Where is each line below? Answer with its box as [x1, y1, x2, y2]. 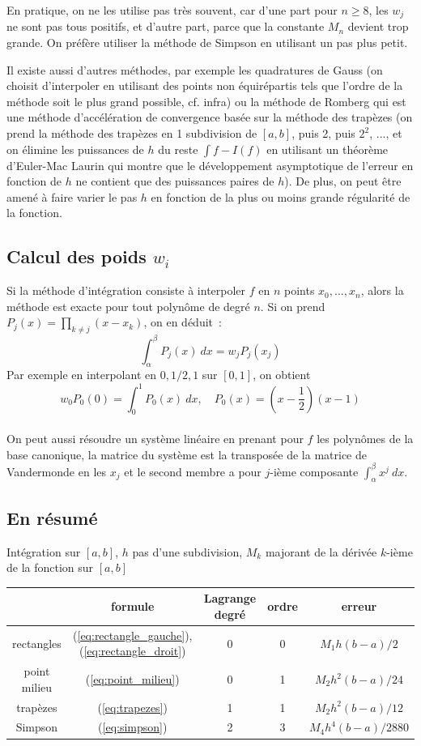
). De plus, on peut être [284, 173, 402, 190]
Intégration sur [6, 543, 81, 560]
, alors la [360, 282, 404, 299]
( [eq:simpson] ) [98, 718, 168, 735]
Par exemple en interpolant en [6, 366, 156, 383]
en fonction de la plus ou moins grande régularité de [151, 188, 410, 205]
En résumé [6, 505, 98, 530]
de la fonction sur [6, 559, 94, 576]
